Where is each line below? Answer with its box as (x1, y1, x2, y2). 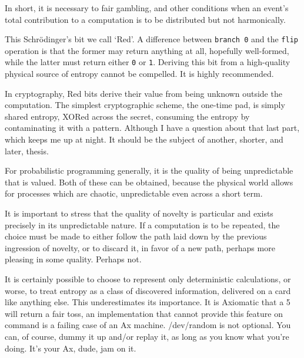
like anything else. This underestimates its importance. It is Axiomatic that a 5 (5, 296, 290, 308)
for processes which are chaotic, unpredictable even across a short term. (5, 187, 263, 200)
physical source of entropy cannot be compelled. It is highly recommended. (5, 67, 274, 80)
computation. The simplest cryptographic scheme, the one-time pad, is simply (5, 99, 285, 111)
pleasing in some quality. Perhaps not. (5, 253, 142, 265)
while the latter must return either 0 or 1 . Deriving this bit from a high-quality (5, 56, 290, 68)
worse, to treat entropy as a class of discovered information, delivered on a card (5, 284, 291, 296)
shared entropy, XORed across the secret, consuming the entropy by (5, 110, 250, 122)
